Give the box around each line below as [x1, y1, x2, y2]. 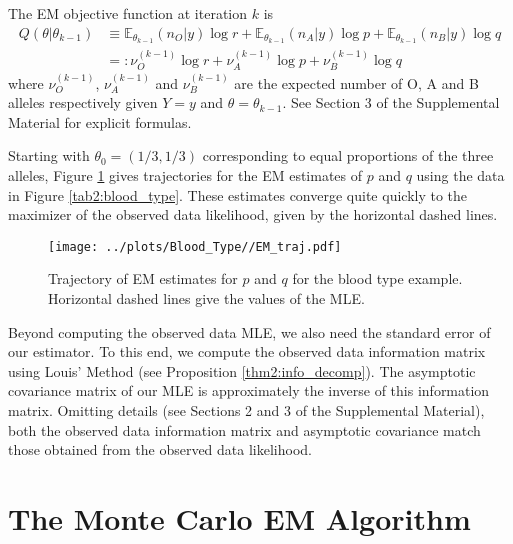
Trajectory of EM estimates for [48, 268, 238, 289]
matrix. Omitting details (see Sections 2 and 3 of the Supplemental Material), [8, 399, 485, 420]
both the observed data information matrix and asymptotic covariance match [8, 419, 481, 440]
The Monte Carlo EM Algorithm [8, 497, 471, 538]
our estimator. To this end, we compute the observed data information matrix [8, 341, 486, 362]
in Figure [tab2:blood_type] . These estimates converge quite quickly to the [8, 184, 468, 205]
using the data [416, 164, 505, 185]
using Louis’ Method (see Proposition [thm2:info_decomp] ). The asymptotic [8, 360, 476, 381]
